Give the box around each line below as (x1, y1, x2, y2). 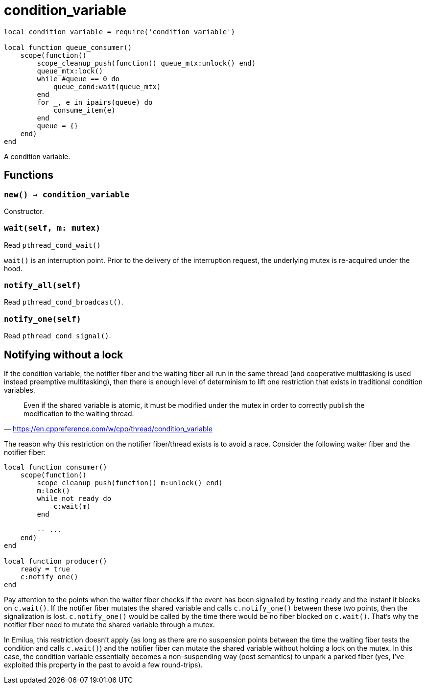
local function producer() (4, 557, 107, 566)
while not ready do (37, 495, 112, 503)
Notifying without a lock (4, 348, 123, 361)
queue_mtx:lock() (37, 67, 103, 75)
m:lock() (37, 487, 70, 495)
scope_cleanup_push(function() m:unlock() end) (37, 479, 223, 487)
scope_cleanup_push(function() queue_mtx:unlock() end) (37, 59, 256, 67)
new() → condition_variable (4, 190, 130, 199)
